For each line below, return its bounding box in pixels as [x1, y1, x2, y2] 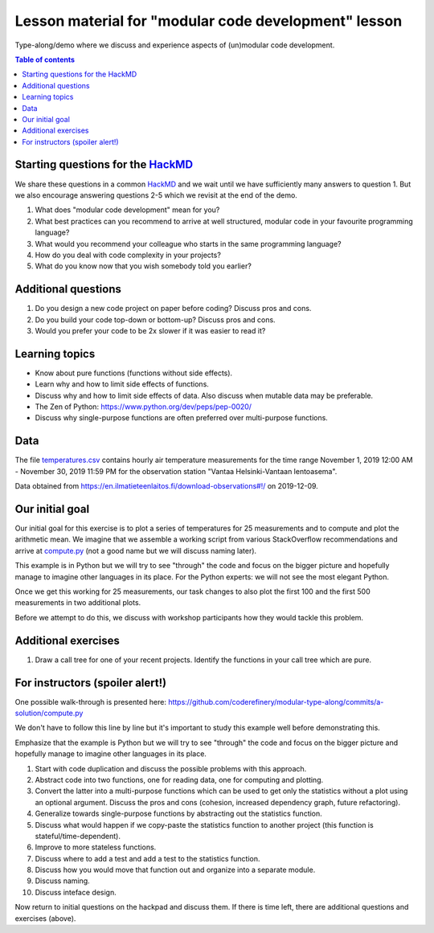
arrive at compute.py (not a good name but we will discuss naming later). [14, 546, 257, 555]
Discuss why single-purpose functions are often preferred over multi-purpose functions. [35, 413, 329, 423]
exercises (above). [14, 913, 76, 923]
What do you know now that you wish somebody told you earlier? [35, 261, 252, 271]
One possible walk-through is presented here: [14, 697, 166, 706]
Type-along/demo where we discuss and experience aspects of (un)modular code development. [14, 40, 335, 50]
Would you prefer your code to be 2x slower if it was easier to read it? [35, 326, 266, 335]
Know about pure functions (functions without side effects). [35, 368, 233, 378]
